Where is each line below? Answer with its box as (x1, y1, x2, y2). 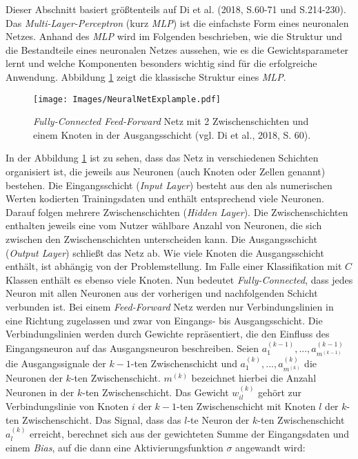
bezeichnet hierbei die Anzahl (191, 371, 317, 385)
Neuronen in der (6, 384, 74, 399)
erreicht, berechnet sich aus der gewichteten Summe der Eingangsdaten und (30, 427, 350, 441)
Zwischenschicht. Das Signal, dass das (22, 412, 181, 427)
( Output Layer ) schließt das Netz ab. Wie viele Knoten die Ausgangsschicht (6, 245, 324, 260)
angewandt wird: (235, 440, 306, 454)
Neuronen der (6, 371, 63, 385)
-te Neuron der (187, 412, 250, 427)
